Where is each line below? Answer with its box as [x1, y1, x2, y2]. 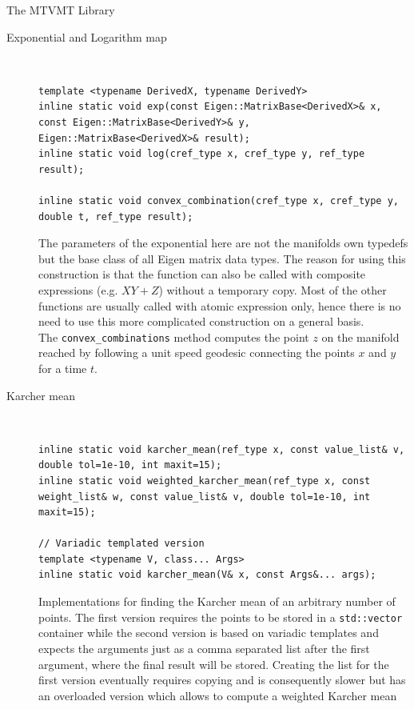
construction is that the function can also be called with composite [38, 266, 366, 282]
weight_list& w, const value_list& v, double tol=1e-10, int [38, 491, 371, 503]
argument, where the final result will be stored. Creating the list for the [38, 655, 389, 672]
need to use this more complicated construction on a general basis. [38, 313, 364, 330]
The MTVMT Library [6, 2, 115, 18]
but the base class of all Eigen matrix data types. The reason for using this [38, 250, 406, 266]
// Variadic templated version [38, 538, 205, 550]
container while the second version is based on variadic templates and [38, 624, 379, 641]
